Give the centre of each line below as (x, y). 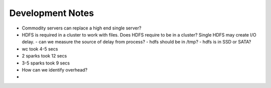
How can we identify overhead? (55, 69)
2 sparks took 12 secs (44, 56)
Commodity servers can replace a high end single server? (82, 28)
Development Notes (52, 13)
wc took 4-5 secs (40, 49)
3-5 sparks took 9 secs (46, 63)
